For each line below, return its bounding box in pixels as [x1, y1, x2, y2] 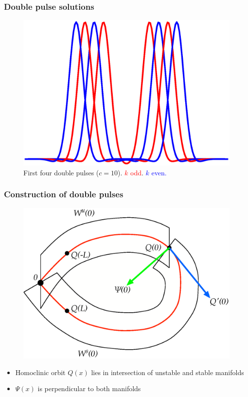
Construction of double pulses [4, 188, 124, 200]
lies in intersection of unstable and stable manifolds [91, 367, 244, 377]
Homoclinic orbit [15, 367, 66, 377]
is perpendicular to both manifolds [37, 383, 141, 394]
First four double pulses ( [23, 167, 99, 177]
